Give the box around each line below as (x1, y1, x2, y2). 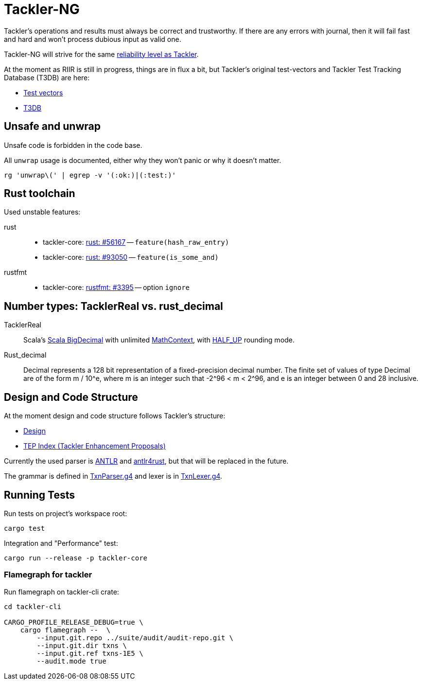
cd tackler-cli (4, 602, 62, 611)
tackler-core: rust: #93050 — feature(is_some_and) (43, 253, 219, 262)
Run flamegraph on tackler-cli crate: (4, 587, 119, 596)
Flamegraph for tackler (4, 570, 92, 580)
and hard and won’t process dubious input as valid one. (4, 35, 181, 43)
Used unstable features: (4, 208, 81, 216)
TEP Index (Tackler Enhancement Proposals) (23, 442, 166, 450)
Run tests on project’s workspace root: (4, 509, 127, 518)
